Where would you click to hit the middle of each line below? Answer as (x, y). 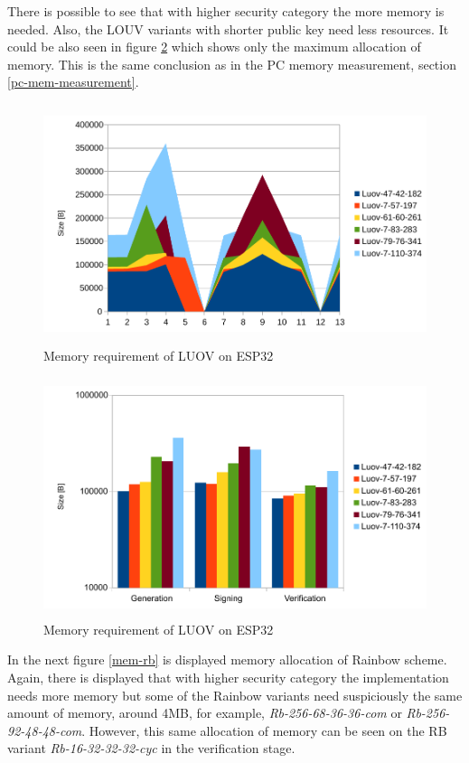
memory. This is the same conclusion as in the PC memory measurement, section (232, 64)
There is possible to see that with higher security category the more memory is (226, 11)
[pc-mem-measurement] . (73, 82)
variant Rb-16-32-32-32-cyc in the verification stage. (151, 748)
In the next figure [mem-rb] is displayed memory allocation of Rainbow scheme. (227, 659)
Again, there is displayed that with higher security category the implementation (228, 678)
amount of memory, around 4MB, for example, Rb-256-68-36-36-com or (205, 713)
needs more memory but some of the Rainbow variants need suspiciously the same (235, 695)
